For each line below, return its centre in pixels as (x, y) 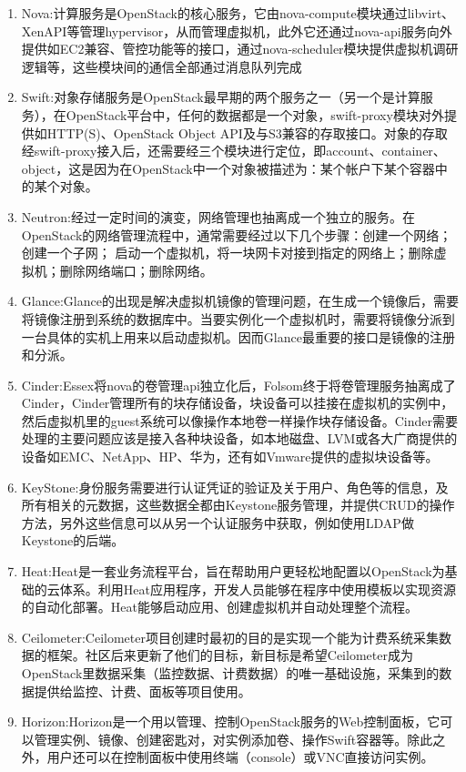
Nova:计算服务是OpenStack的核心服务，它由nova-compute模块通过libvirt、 (238, 13)
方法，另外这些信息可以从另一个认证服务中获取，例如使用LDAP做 (218, 522)
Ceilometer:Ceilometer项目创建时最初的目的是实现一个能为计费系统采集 (230, 637)
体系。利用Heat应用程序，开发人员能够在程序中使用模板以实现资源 (258, 589)
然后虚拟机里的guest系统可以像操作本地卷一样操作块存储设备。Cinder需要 (240, 420)
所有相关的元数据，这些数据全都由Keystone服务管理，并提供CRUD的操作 (238, 505)
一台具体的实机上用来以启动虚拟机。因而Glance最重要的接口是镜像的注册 (238, 336)
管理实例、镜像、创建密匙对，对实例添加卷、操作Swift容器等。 (221, 739)
